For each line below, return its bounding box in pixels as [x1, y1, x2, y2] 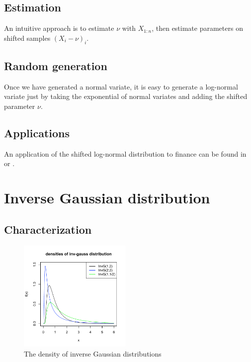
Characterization [4, 221, 92, 237]
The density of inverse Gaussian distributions [24, 348, 162, 359]
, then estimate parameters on [152, 23, 243, 33]
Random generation [4, 58, 107, 73]
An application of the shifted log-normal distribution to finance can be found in [4, 148, 247, 159]
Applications [4, 125, 70, 140]
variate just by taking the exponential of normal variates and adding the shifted [4, 91, 248, 101]
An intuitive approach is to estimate [4, 23, 114, 33]
